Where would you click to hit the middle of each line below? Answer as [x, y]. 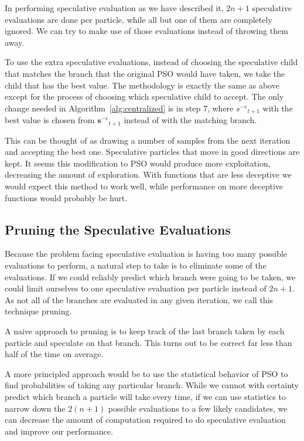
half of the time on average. [54, 354]
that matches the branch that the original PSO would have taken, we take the [145, 73]
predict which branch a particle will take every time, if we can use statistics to [145, 396]
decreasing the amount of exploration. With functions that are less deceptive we [148, 174]
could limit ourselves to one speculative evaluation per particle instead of [136, 288]
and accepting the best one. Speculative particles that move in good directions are [152, 152]
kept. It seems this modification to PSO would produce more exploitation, [138, 163]
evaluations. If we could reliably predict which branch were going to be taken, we [150, 277]
